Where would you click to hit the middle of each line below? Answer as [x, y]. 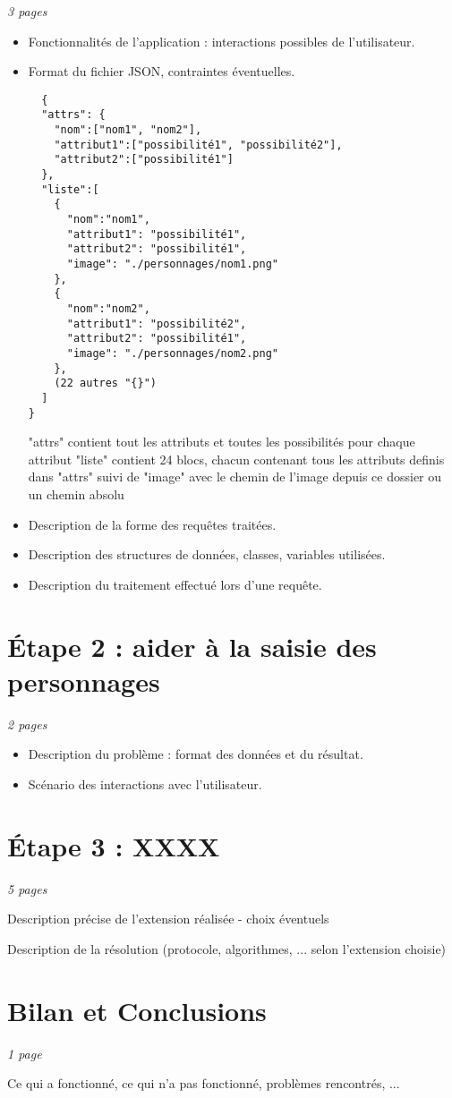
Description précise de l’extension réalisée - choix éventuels [168, 919]
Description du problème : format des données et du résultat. [196, 754]
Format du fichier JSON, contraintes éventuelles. [162, 71]
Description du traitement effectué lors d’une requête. [175, 584]
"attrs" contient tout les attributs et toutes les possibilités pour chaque [222, 442]
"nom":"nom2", [108, 308]
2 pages [27, 723]
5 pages [27, 888]
